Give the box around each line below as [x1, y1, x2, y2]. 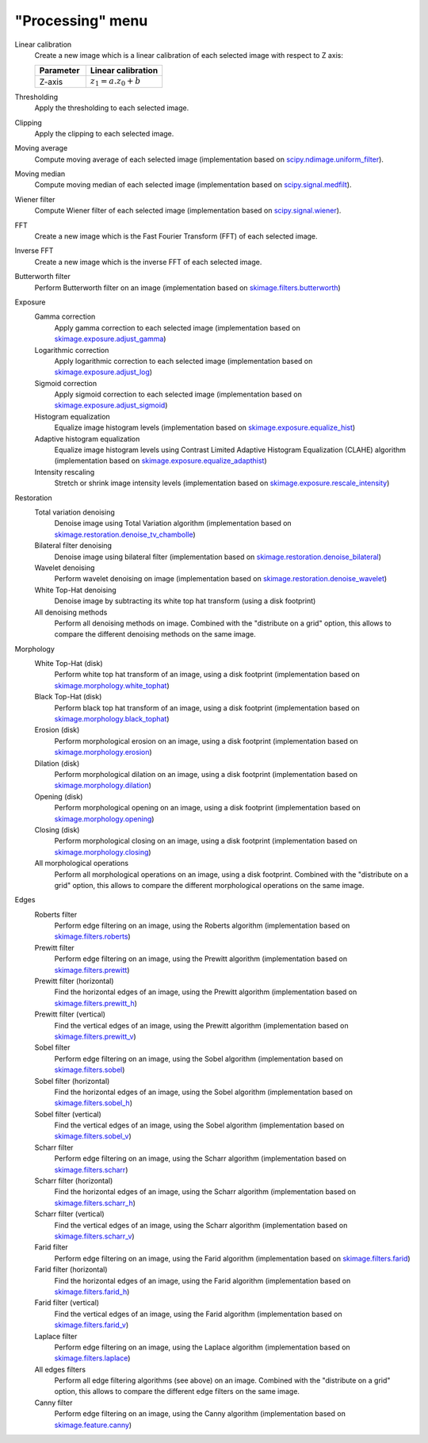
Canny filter [34, 1398, 73, 1407]
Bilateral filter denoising [34, 541, 113, 550]
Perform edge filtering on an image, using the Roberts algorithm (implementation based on [54, 921, 350, 931]
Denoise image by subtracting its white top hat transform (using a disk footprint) [54, 596, 316, 606]
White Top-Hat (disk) [34, 659, 103, 668]
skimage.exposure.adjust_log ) [54, 367, 153, 377]
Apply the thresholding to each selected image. [34, 103, 189, 113]
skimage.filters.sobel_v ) [54, 1131, 132, 1141]
